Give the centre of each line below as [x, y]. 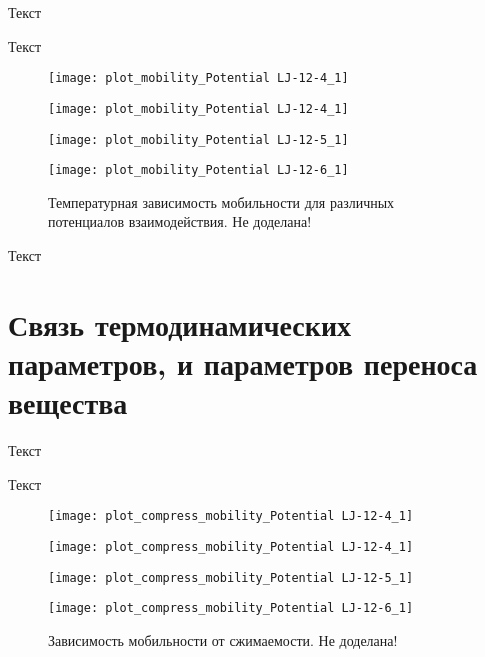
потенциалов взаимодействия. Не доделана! [180, 221]
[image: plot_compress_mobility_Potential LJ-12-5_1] [231, 577]
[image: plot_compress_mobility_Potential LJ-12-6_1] [231, 608]
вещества [68, 402]
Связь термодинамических [180, 323]
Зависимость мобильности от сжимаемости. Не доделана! [223, 639]
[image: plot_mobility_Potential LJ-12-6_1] [198, 170]
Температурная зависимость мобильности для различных [221, 201]
